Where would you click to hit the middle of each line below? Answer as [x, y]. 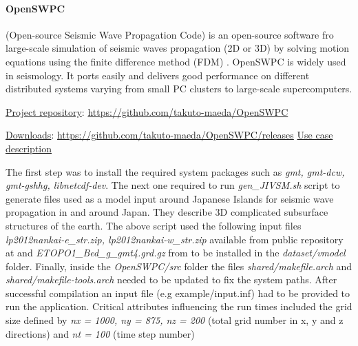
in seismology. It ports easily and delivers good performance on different [158, 75]
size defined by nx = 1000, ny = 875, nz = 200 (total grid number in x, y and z [175, 320]
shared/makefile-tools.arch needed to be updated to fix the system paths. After [171, 279]
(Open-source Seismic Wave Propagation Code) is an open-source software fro [170, 34]
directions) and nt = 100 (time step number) [100, 333]
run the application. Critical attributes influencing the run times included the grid [179, 306]
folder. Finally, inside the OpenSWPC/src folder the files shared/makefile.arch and [179, 266]
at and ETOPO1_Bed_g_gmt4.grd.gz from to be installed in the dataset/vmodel [176, 253]
